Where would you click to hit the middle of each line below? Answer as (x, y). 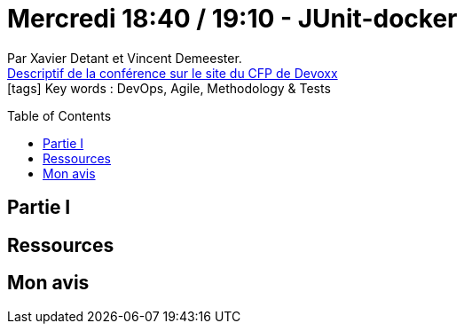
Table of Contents (59, 115)
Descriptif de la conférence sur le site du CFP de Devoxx (173, 73)
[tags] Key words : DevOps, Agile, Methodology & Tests (169, 88)
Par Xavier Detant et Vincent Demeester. (125, 58)
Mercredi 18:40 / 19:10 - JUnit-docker (232, 19)
